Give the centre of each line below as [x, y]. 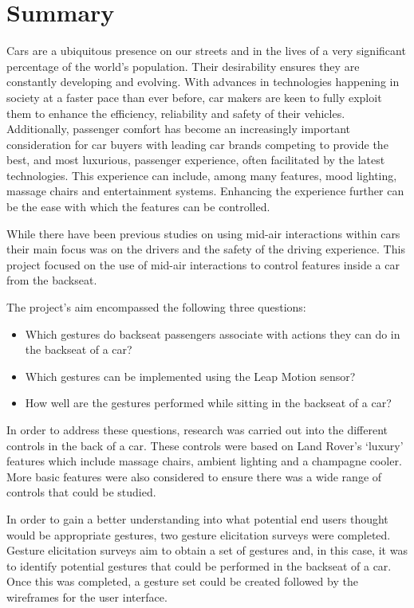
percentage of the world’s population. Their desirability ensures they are [183, 66]
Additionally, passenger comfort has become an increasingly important [178, 129]
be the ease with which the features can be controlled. [138, 207]
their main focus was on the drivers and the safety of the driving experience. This [206, 249]
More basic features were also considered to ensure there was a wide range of [194, 476]
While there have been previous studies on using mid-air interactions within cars [203, 233]
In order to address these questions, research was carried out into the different [197, 430]
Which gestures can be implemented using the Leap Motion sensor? [190, 376]
